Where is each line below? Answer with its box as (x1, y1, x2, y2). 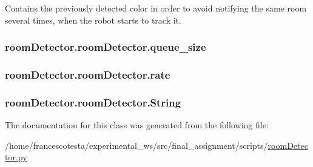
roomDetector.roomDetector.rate (5, 67, 170, 82)
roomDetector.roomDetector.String (5, 94, 181, 110)
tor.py (5, 151, 27, 163)
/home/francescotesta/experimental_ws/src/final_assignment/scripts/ (5, 139, 268, 151)
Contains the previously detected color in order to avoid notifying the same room (5, 2, 307, 14)
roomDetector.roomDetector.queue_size (5, 39, 206, 54)
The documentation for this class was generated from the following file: (5, 119, 269, 131)
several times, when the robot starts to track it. (5, 13, 181, 26)
